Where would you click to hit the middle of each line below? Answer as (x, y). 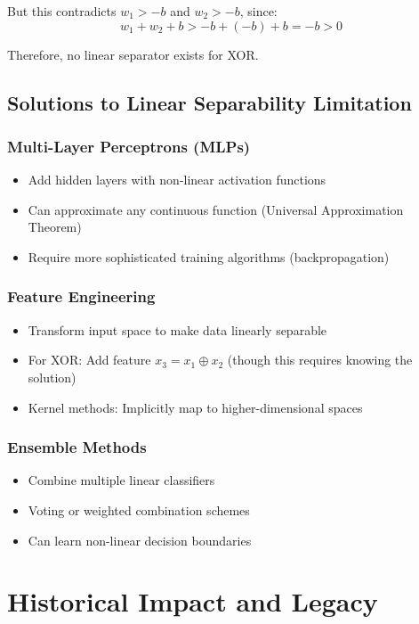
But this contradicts (62, 11)
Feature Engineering (81, 296)
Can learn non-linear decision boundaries (140, 540)
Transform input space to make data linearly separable (177, 329)
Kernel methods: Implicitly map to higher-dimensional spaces (195, 407)
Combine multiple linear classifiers (121, 480)
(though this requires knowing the (320, 360)
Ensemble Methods (77, 447)
